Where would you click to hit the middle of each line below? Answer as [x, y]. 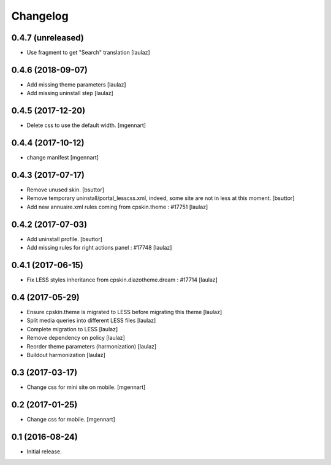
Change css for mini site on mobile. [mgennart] [86, 387]
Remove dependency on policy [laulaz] [76, 338]
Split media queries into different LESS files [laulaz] [91, 321]
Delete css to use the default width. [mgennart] [86, 125]
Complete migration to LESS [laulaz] [72, 329]
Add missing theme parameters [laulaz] [76, 84]
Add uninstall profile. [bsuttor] [64, 239]
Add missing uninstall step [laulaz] [70, 93]
